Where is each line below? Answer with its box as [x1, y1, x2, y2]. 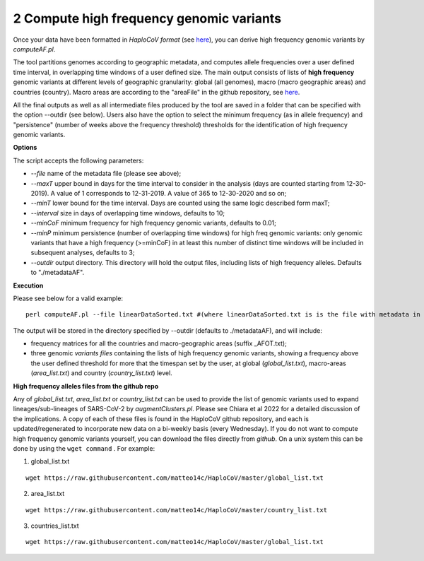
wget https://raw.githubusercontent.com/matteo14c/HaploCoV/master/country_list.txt [25, 506, 328, 514]
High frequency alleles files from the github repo [13, 382, 159, 390]
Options [13, 143, 37, 152]
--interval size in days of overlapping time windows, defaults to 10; [30, 208, 225, 217]
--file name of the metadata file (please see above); [30, 170, 182, 178]
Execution [13, 281, 44, 290]
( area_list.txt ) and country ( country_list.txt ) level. [30, 369, 172, 377]
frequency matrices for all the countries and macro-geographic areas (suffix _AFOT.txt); [30, 339, 288, 348]
